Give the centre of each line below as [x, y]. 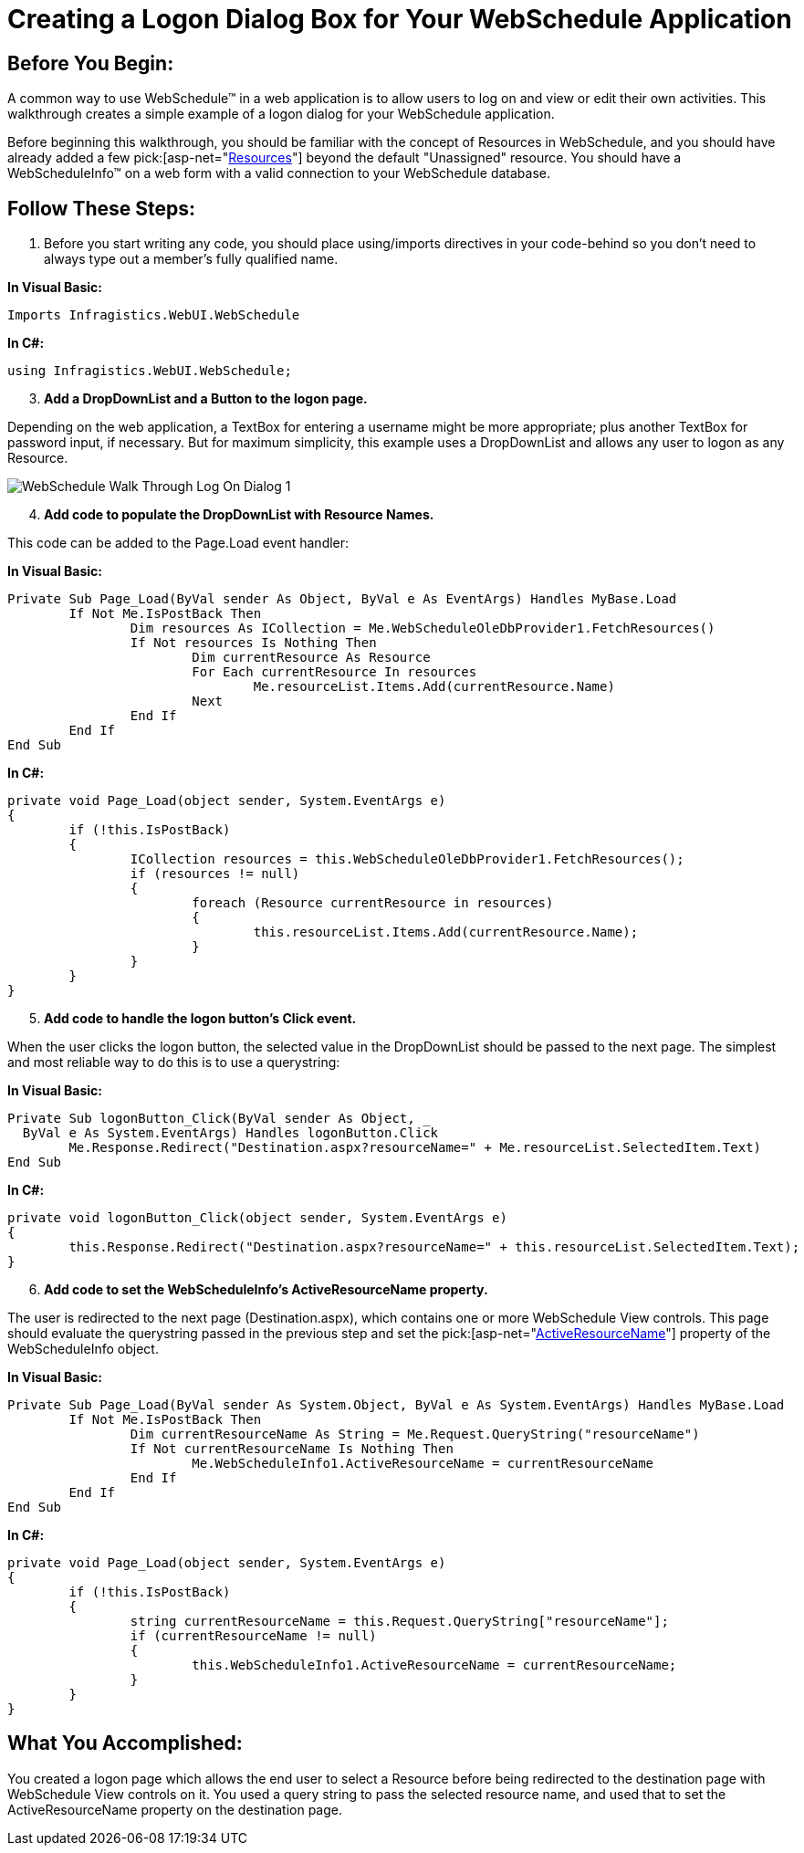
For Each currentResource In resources [334, 672]
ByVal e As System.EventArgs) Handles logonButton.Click [230, 1133]
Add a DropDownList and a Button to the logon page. [206, 399]
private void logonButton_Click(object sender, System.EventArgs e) [257, 1218]
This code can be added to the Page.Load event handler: [178, 543]
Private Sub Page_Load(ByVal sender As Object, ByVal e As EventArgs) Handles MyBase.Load [342, 599]
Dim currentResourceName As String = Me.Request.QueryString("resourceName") [415, 1434]
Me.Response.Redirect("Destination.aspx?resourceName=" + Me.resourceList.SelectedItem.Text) [415, 1148]
